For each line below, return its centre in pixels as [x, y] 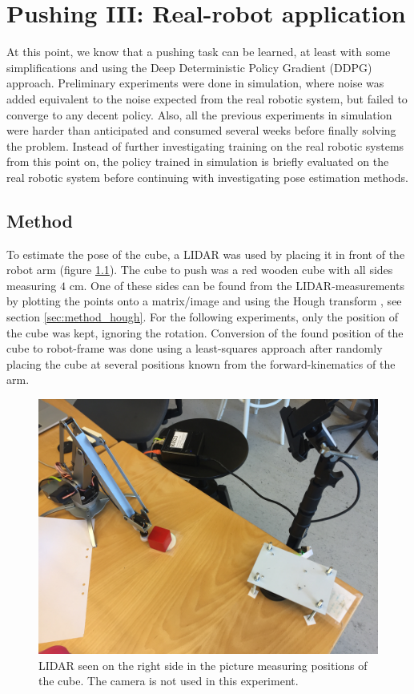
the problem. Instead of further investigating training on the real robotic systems [205, 145]
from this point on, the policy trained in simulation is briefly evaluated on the [198, 161]
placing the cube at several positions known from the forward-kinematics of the [201, 363]
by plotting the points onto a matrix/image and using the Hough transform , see [204, 301]
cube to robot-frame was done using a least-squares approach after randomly [195, 348]
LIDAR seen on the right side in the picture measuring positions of [203, 665]
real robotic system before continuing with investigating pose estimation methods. [207, 177]
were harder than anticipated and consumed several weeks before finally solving [201, 130]
